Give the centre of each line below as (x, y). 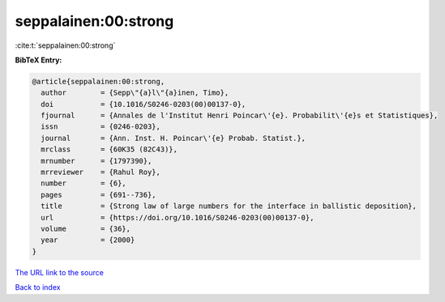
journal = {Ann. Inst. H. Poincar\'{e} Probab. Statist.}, (173, 138)
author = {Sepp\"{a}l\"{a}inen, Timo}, (135, 93)
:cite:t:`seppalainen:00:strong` (65, 45)
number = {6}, (84, 183)
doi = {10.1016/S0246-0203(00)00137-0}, (143, 104)
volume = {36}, (86, 229)
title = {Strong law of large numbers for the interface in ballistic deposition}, (229, 206)
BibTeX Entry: (39, 60)
